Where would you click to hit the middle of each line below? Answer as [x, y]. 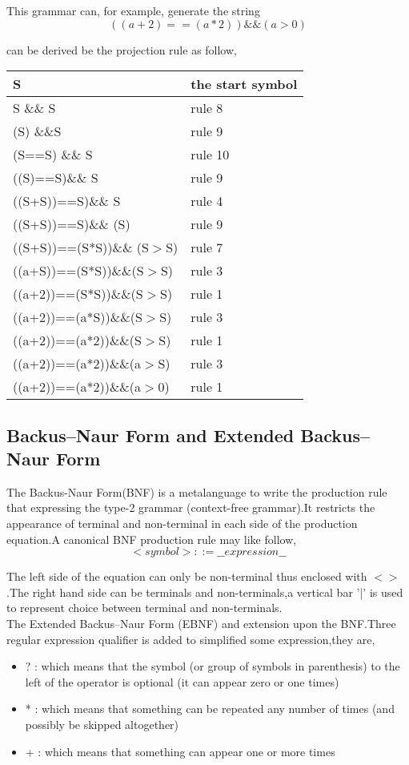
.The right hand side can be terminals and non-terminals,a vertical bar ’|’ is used [205, 592]
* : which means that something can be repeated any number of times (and [210, 709]
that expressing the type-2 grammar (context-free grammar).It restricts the [191, 507]
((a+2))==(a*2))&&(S [77, 340]
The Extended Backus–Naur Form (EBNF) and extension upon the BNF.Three [201, 623]
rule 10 [210, 155]
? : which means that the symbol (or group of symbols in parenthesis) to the [213, 666]
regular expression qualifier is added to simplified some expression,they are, [191, 639]
